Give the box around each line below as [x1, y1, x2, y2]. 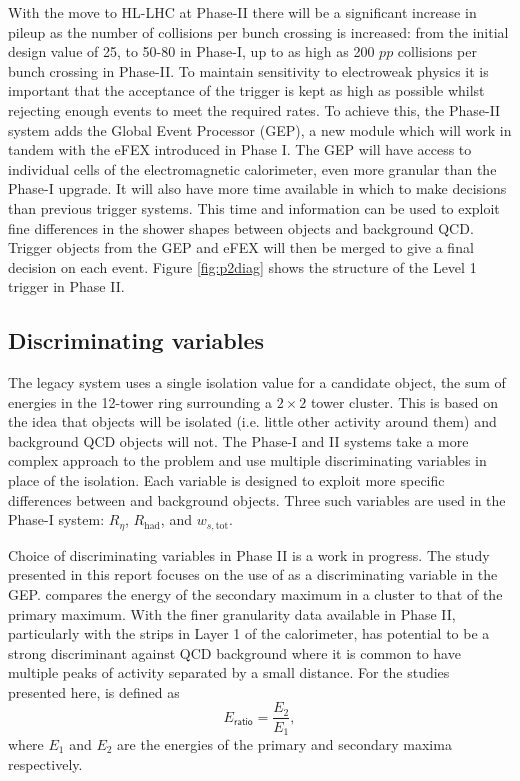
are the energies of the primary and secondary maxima [117, 733, 452, 754]
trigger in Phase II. [8, 276, 125, 297]
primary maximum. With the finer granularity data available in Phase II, [8, 603, 456, 624]
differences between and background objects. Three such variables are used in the [8, 489, 506, 510]
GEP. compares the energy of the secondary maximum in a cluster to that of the [8, 583, 503, 604]
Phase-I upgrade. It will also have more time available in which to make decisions [8, 178, 507, 199]
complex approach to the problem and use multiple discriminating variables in [8, 450, 487, 471]
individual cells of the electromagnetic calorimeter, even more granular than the [8, 158, 497, 179]
